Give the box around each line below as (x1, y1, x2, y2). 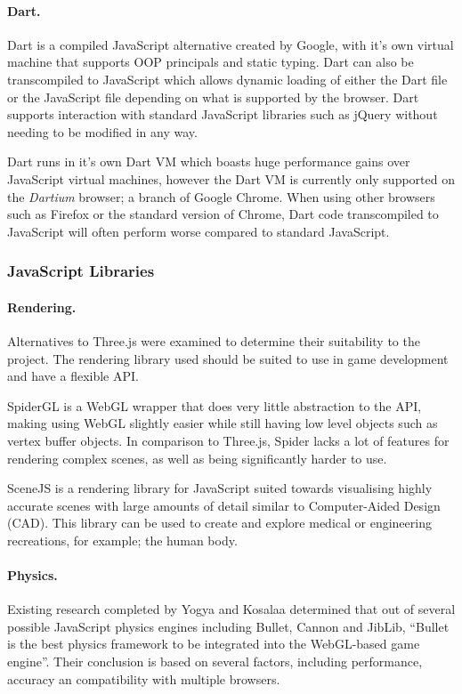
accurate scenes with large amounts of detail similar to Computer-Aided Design (7, 496, 441, 514)
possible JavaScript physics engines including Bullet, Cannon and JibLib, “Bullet (7, 617, 450, 635)
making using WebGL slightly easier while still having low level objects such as (7, 414, 438, 432)
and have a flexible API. (7, 367, 139, 385)
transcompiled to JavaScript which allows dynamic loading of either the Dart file (7, 69, 448, 88)
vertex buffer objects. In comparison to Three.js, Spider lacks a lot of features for (7, 431, 450, 449)
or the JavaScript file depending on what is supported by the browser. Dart (7, 87, 419, 106)
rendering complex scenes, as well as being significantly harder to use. (7, 448, 387, 467)
